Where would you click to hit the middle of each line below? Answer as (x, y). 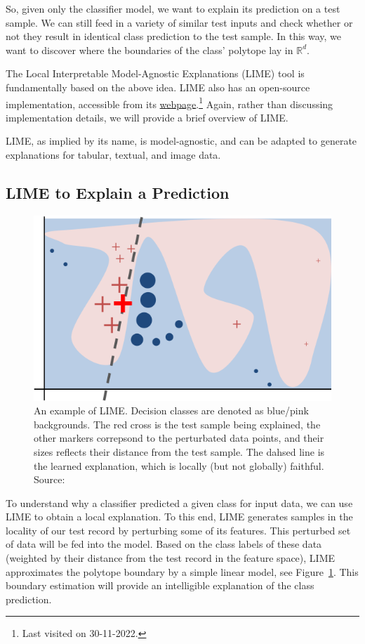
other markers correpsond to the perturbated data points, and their (179, 438)
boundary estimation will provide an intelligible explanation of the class (160, 585)
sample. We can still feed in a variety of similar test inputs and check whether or (179, 22)
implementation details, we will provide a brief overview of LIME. (147, 117)
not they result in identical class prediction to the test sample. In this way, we (174, 36)
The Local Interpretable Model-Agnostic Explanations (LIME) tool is (155, 73)
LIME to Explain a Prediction (118, 192)
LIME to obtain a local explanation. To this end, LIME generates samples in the (179, 517)
